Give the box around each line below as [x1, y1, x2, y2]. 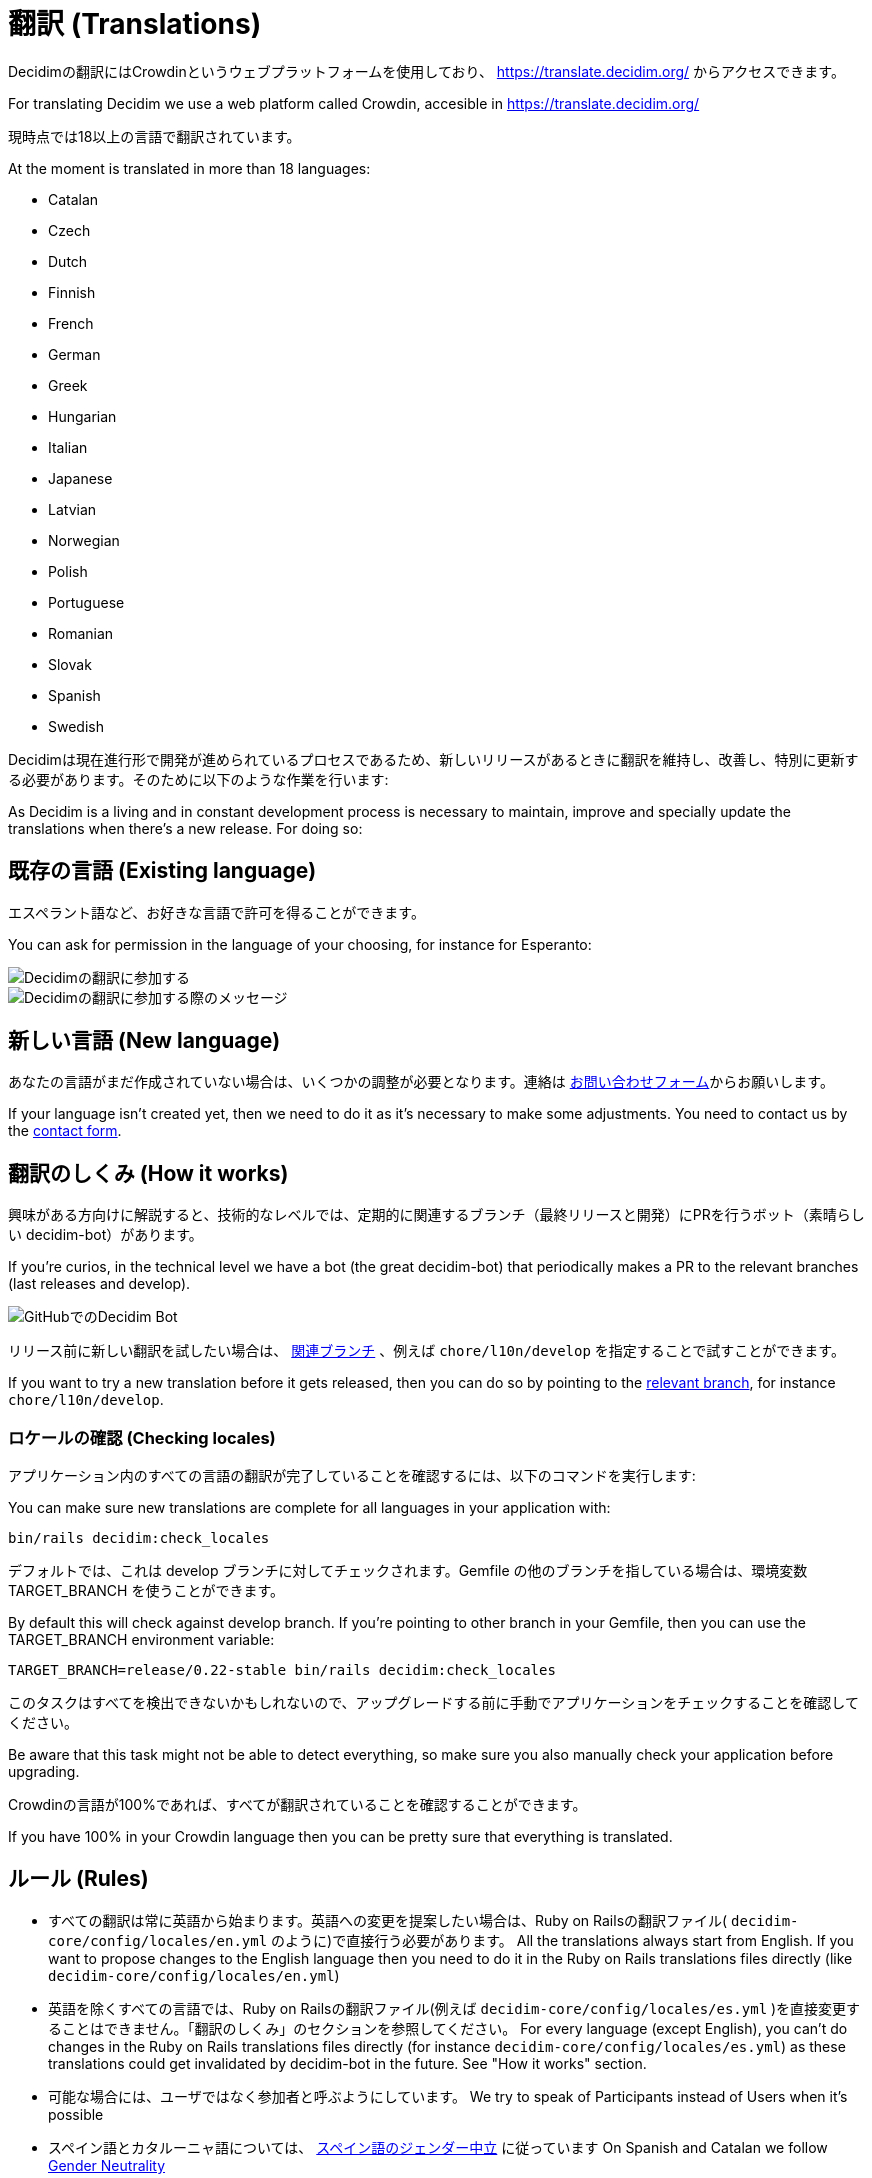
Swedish [48, 717, 104, 735]
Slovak [48, 655, 92, 673]
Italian [48, 438, 88, 456]
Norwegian [48, 531, 120, 549]
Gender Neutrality [48, 2156, 166, 2174]
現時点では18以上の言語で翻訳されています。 [8, 127, 301, 145]
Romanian [48, 624, 114, 642]
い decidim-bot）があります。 [8, 1226, 203, 1244]
